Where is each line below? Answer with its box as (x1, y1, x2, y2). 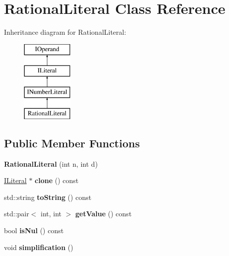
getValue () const (75, 208, 132, 219)
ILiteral (4, 175, 27, 186)
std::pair (4, 208, 29, 219)
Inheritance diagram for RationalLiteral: (4, 27, 126, 37)
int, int (41, 208, 62, 219)
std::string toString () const (4, 192, 92, 202)
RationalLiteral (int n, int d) (4, 158, 98, 169)
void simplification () (4, 242, 73, 252)
